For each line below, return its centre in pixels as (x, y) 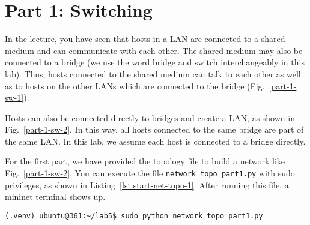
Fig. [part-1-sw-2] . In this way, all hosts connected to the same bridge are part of (154, 129)
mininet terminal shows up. (55, 196)
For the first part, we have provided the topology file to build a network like (145, 161)
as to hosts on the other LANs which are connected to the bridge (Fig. (135, 85)
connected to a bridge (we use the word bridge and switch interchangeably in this (155, 62)
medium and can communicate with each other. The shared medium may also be (154, 50)
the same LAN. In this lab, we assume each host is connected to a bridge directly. (155, 141)
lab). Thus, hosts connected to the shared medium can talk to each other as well (153, 73)
